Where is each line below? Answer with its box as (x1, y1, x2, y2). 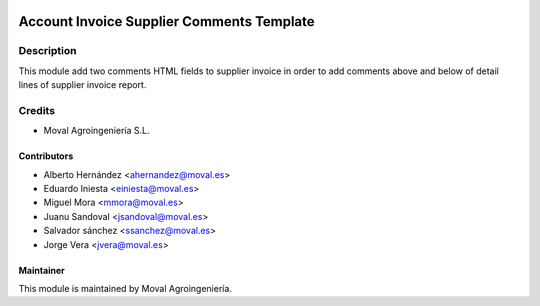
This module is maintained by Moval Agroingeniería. (18, 283, 232, 295)
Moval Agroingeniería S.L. (43, 125, 150, 137)
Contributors (18, 150, 74, 162)
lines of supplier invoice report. (18, 79, 147, 91)
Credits (18, 103, 55, 117)
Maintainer (18, 264, 65, 276)
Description (18, 44, 77, 58)
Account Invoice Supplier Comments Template (18, 13, 315, 30)
